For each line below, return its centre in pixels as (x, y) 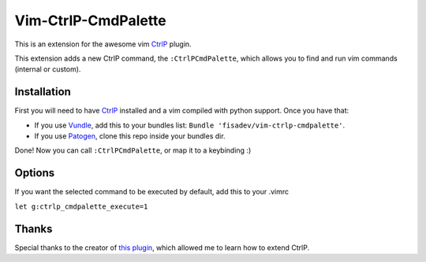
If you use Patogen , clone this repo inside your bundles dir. (130, 136)
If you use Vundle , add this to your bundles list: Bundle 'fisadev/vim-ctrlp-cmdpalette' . (190, 125)
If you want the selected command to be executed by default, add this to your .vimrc (152, 192)
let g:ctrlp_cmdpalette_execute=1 (81, 206)
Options (35, 173)
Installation (43, 92)
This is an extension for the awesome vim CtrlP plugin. (103, 44)
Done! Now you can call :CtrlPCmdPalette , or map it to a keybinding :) (133, 150)
